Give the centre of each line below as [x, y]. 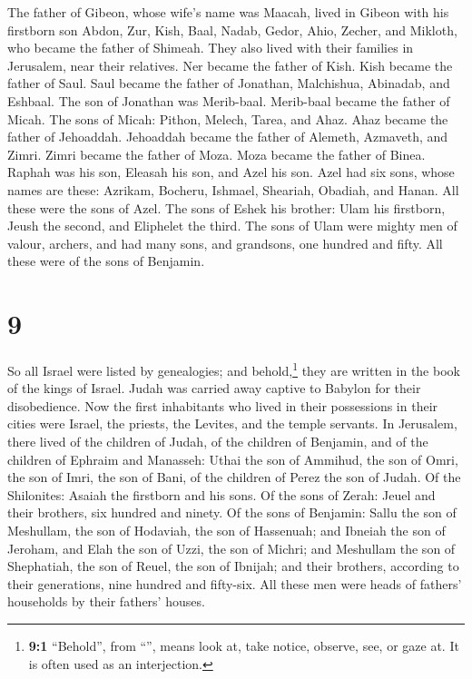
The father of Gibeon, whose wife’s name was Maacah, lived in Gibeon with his [228, 12]
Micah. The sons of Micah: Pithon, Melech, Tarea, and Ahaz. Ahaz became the [228, 118]
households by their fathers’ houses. [106, 601]
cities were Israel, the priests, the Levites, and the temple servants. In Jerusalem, [232, 423]
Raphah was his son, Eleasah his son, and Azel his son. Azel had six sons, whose [231, 172]
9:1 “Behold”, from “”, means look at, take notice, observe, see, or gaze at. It [244, 645]
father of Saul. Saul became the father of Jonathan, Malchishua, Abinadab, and [229, 83]
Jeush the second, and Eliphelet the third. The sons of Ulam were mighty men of [232, 226]
